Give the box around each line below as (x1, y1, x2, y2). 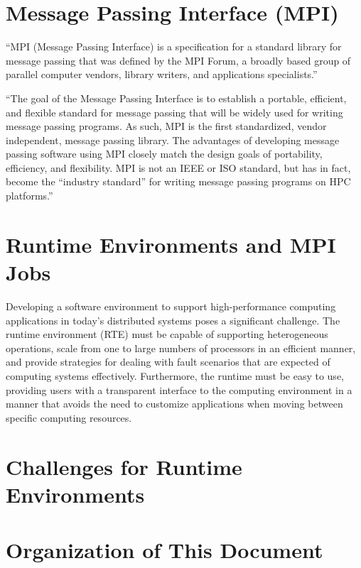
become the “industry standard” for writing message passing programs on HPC (6, 174, 351, 189)
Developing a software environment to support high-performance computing (6, 298, 336, 313)
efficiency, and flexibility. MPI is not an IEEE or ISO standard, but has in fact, (6, 160, 351, 175)
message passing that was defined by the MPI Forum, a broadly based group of (6, 53, 351, 67)
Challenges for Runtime (6, 452, 242, 481)
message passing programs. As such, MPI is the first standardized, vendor (6, 119, 327, 133)
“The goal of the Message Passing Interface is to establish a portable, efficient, (6, 90, 347, 105)
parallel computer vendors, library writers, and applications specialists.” (6, 67, 318, 82)
